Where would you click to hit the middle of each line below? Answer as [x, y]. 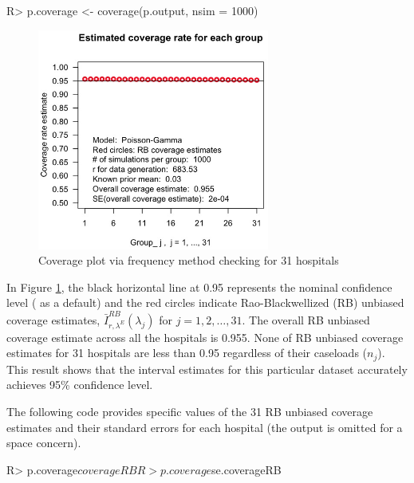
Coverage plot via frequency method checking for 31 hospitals [189, 260]
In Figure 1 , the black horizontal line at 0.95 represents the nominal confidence [199, 287]
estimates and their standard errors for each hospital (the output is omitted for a [205, 427]
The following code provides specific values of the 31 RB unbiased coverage [190, 412]
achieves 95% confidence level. [80, 385]
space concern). [44, 443]
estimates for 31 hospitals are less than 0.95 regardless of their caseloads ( [187, 353]
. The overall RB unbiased [306, 319]
